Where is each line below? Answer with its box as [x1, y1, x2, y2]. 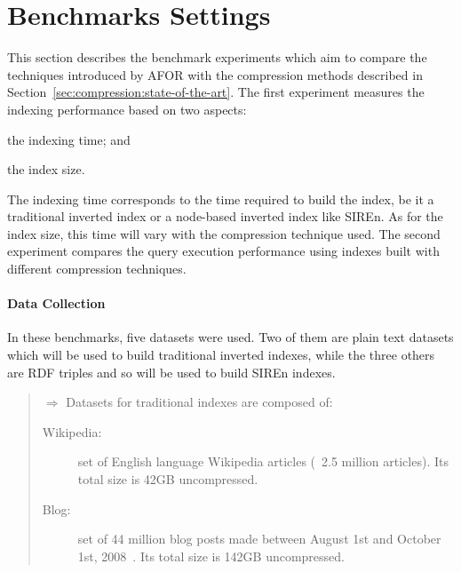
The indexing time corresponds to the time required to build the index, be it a [7, 189, 434, 208]
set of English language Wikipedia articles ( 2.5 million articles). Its [77, 452, 449, 471]
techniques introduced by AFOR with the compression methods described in [7, 65, 423, 83]
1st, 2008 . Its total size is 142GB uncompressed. [77, 546, 345, 565]
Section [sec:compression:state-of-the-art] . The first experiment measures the [7, 83, 425, 101]
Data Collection [7, 294, 106, 313]
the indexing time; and [7, 130, 131, 148]
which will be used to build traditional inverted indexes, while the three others [7, 346, 435, 364]
